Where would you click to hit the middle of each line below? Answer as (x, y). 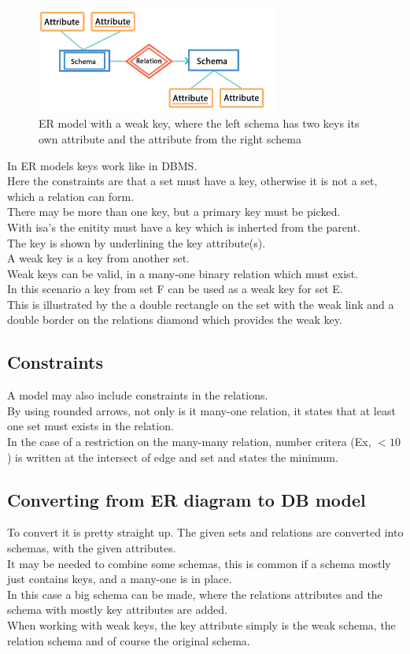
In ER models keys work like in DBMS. (102, 165)
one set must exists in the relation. (90, 426)
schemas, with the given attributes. (92, 548)
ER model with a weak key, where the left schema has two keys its (199, 123)
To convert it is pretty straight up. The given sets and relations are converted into (205, 532)
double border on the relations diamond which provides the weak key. (175, 320)
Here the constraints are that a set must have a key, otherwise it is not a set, (192, 181)
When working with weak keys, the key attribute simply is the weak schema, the (201, 625)
